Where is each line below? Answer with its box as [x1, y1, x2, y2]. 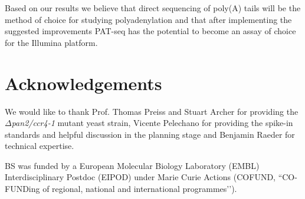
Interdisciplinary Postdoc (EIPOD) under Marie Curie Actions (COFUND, [5, 171, 276, 183]
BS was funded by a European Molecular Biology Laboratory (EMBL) [5, 159, 260, 171]
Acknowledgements [5, 71, 162, 95]
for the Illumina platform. [5, 36, 98, 48]
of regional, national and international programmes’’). [42, 183, 237, 195]
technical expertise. [5, 140, 74, 152]
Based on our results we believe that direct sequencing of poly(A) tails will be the [5, 2, 301, 14]
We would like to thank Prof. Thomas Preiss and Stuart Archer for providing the [5, 105, 299, 117]
